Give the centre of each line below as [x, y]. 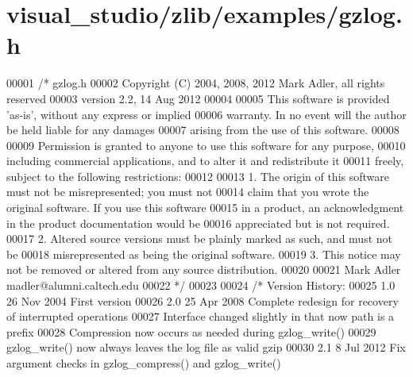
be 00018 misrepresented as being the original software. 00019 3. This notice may [204, 254]
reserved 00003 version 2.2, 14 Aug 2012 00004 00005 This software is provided [198, 98]
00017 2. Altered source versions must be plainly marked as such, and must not [200, 239]
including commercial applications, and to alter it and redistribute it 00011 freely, [205, 161]
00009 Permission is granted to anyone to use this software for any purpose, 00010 [206, 145]
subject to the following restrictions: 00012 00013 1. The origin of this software [198, 176]
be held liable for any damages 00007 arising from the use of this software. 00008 [203, 130]
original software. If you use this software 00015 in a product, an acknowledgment [205, 208]
